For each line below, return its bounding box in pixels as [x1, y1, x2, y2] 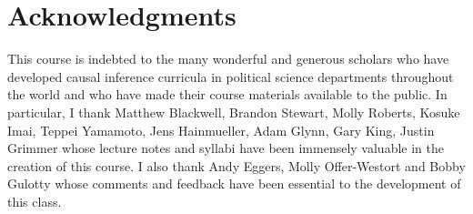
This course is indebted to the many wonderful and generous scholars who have [7, 49, 449, 68]
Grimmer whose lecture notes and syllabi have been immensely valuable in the [7, 138, 444, 158]
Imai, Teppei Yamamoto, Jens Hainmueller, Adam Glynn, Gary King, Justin [7, 120, 435, 139]
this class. [7, 191, 62, 210]
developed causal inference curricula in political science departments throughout [7, 66, 454, 86]
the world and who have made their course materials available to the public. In [7, 85, 448, 104]
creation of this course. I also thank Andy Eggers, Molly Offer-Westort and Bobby [7, 156, 466, 175]
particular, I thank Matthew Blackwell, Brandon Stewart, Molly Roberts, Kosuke [7, 102, 460, 121]
